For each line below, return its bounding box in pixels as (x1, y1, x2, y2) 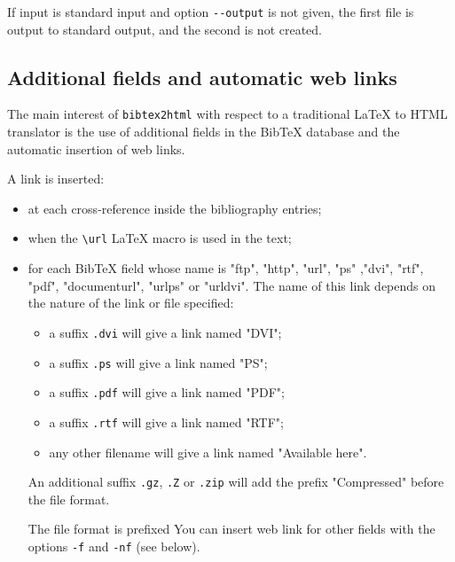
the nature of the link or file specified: (27, 293, 234, 312)
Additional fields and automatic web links (7, 63, 397, 90)
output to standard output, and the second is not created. (7, 20, 323, 38)
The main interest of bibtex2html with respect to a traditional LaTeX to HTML (7, 105, 448, 123)
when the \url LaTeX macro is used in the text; (27, 229, 292, 247)
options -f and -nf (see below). (27, 536, 200, 555)
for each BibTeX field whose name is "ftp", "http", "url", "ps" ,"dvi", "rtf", (27, 259, 424, 277)
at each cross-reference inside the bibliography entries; (27, 199, 322, 217)
